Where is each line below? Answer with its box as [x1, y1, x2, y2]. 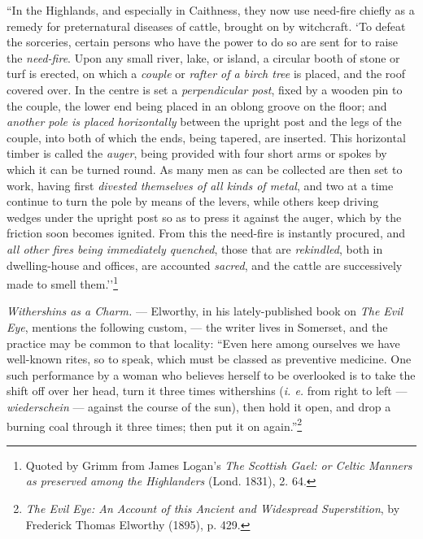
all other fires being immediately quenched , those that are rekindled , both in [7, 240, 383, 257]
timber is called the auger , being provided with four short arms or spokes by [7, 145, 387, 162]
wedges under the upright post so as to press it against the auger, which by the [7, 208, 402, 225]
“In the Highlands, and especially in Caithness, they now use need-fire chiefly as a [7, 2, 415, 18]
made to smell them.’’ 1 [7, 273, 118, 292]
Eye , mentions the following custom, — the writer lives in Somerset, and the [7, 318, 388, 335]
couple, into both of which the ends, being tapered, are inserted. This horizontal [7, 128, 406, 146]
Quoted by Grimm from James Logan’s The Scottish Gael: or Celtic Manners [25, 456, 412, 473]
